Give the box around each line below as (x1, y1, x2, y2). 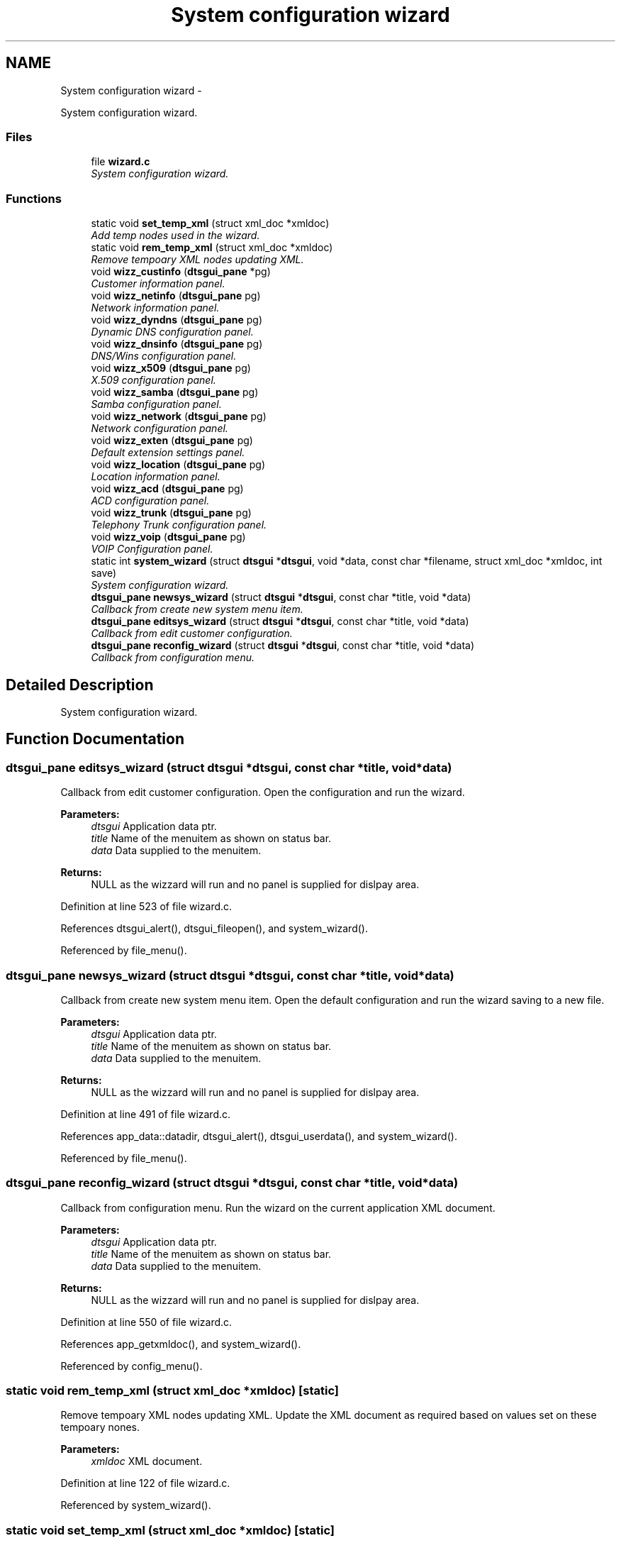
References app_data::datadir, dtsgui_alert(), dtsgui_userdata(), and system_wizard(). (60, 1129, 457, 1142)
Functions (6, 191, 62, 206)
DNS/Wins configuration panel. (91, 350, 237, 363)
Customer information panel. (91, 277, 225, 290)
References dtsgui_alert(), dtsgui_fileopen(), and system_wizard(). (60, 922, 368, 935)
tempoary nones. (60, 1421, 140, 1434)
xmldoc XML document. (91, 1455, 203, 1468)
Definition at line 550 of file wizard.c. (60, 1315, 233, 1328)
